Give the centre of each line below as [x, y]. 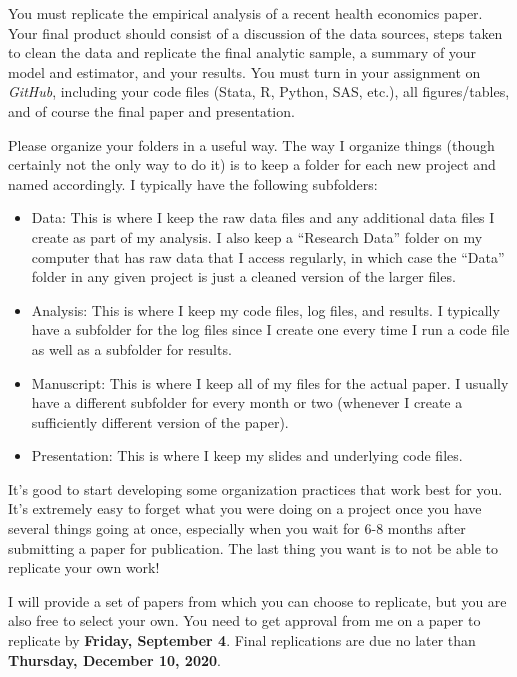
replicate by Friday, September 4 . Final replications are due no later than [242, 640]
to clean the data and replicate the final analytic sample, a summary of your [242, 52]
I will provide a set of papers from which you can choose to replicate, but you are [257, 600]
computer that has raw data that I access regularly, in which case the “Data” [268, 256]
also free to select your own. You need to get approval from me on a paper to [244, 620]
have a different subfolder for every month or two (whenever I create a [247, 402]
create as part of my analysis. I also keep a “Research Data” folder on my [257, 236]
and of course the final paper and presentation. [151, 110]
